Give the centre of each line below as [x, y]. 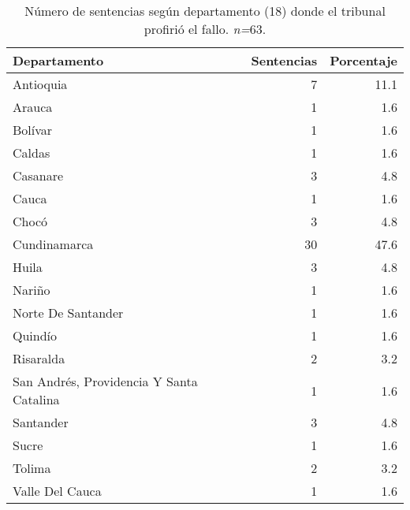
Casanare [38, 175]
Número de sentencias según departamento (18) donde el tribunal [205, 11]
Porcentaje [363, 60]
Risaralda [39, 358]
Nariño [32, 290]
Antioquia [40, 84]
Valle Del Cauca [57, 491]
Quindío [35, 335]
